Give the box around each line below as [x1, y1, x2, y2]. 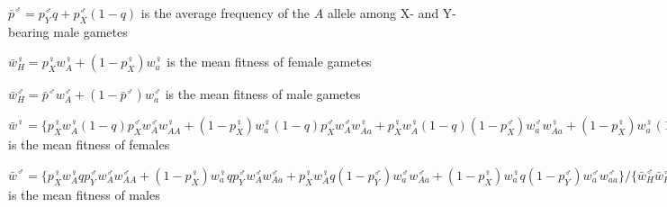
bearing [8, 22, 50, 40]
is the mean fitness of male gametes [165, 85, 361, 103]
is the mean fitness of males [8, 184, 160, 203]
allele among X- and [327, 4, 439, 22]
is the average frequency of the [140, 4, 311, 22]
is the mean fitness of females [8, 135, 170, 154]
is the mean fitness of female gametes [167, 52, 372, 71]
